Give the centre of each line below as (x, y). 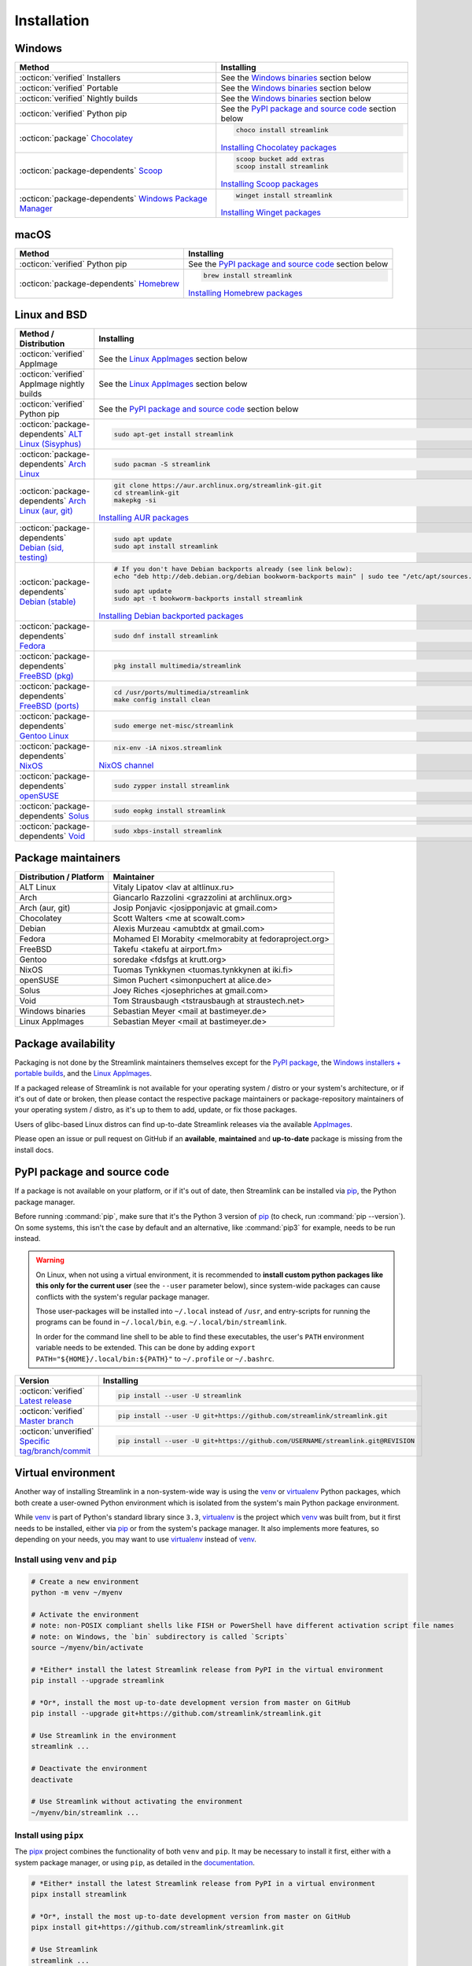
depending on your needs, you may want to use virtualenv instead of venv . (136, 1539)
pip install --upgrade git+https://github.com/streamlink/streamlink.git (176, 1714)
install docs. (34, 1150)
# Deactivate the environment (89, 1769)
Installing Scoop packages (269, 183)
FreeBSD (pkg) (46, 676)
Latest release (46, 1401)
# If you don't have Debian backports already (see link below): (233, 569)
